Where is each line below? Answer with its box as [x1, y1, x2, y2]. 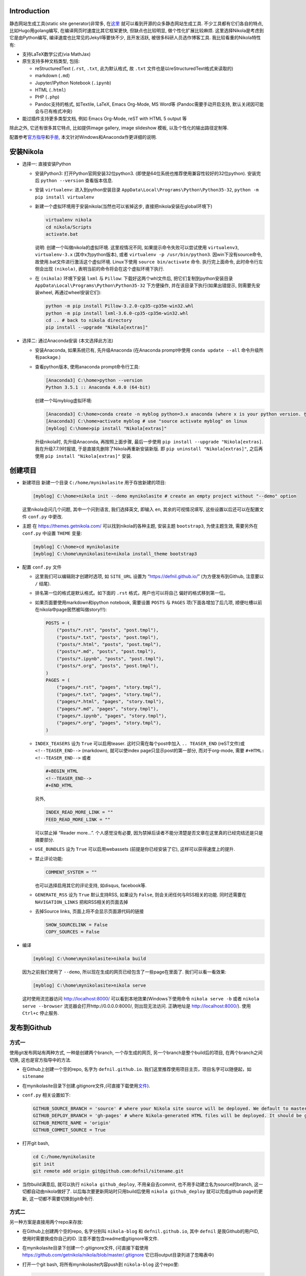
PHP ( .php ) [35, 94, 60, 100]
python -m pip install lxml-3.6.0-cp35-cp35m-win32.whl [45, 310, 189, 316]
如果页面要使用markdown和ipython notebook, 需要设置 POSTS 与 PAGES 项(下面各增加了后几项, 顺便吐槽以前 [35, 599, 263, 605]
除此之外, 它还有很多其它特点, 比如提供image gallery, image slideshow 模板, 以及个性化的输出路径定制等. [9, 125, 229, 131]
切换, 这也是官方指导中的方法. [9, 1057, 72, 1063]
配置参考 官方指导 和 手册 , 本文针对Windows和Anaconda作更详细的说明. [9, 134, 157, 140]
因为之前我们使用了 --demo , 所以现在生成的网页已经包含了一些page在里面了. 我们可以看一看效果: [22, 969, 226, 975]
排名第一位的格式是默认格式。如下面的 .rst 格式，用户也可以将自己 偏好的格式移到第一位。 [35, 590, 228, 596]
